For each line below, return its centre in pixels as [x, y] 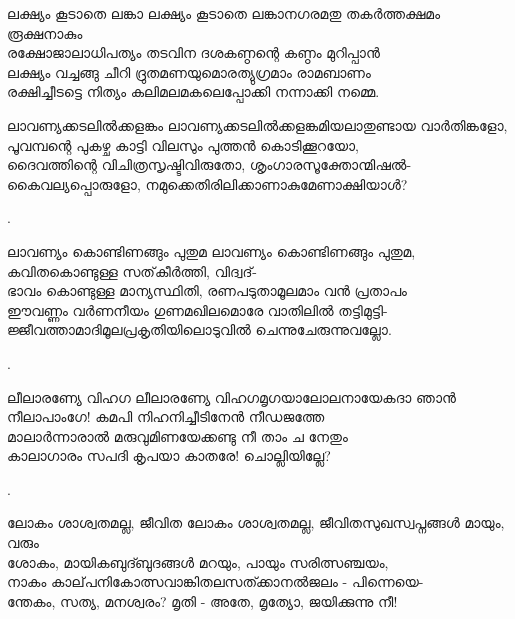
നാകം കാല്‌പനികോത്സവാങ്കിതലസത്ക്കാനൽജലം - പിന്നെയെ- [215, 581]
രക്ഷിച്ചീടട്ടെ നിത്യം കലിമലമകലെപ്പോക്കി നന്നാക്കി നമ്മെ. [193, 91]
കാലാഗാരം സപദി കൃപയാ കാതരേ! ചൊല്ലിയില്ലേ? [169, 455]
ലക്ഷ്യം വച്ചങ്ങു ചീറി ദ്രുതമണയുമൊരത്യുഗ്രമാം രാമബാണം [189, 71]
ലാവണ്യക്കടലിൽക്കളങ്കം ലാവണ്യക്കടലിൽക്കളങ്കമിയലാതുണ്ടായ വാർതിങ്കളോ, [257, 124]
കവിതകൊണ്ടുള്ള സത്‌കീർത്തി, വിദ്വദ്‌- [132, 270]
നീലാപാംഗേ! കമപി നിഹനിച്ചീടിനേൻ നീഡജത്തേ [166, 416]
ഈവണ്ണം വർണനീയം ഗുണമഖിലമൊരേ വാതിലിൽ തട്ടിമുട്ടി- [197, 309]
